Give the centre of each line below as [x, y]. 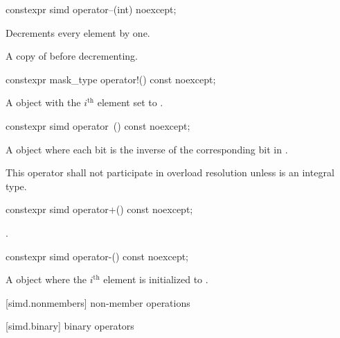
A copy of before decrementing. [72, 56]
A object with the [43, 102]
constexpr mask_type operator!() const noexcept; [111, 79]
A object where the [46, 279]
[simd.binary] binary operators [70, 326]
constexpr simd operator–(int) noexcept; [91, 9]
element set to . [130, 102]
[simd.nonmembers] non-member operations [98, 302]
